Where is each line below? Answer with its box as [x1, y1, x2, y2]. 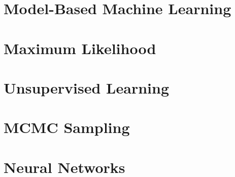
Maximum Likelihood [4, 37, 156, 58]
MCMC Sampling [4, 117, 130, 138]
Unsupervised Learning [4, 77, 169, 98]
